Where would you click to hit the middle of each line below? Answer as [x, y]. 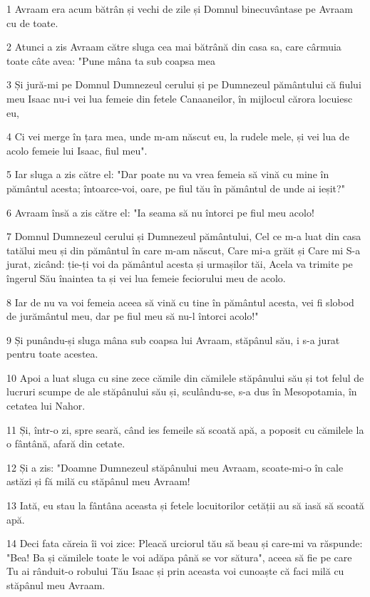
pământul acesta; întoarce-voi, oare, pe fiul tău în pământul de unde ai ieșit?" [176, 188]
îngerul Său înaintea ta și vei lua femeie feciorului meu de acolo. [146, 277]
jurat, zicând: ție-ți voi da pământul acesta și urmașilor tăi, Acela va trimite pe [180, 264]
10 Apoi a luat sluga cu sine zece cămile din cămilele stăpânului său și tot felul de [185, 377]
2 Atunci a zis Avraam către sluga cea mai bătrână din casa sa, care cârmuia [174, 47]
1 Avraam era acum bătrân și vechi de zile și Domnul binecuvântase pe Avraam [180, 9]
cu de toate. [32, 22]
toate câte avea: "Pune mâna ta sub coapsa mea [111, 60]
